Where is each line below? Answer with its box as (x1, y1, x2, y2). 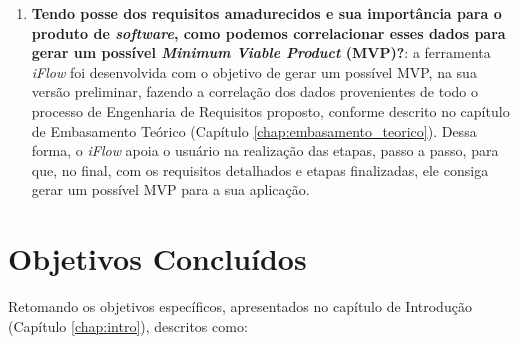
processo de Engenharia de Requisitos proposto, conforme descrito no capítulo (31, 100, 510, 121)
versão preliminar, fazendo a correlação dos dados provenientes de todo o (31, 81, 478, 102)
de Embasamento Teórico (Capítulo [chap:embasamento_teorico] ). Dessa (31, 120, 477, 141)
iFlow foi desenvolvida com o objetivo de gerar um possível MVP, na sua (31, 61, 477, 82)
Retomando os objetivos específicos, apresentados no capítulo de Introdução (8, 296, 472, 317)
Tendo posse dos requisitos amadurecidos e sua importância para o (31, 3, 502, 23)
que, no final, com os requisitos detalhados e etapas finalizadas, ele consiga (31, 159, 489, 180)
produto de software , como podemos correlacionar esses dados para (31, 22, 506, 43)
